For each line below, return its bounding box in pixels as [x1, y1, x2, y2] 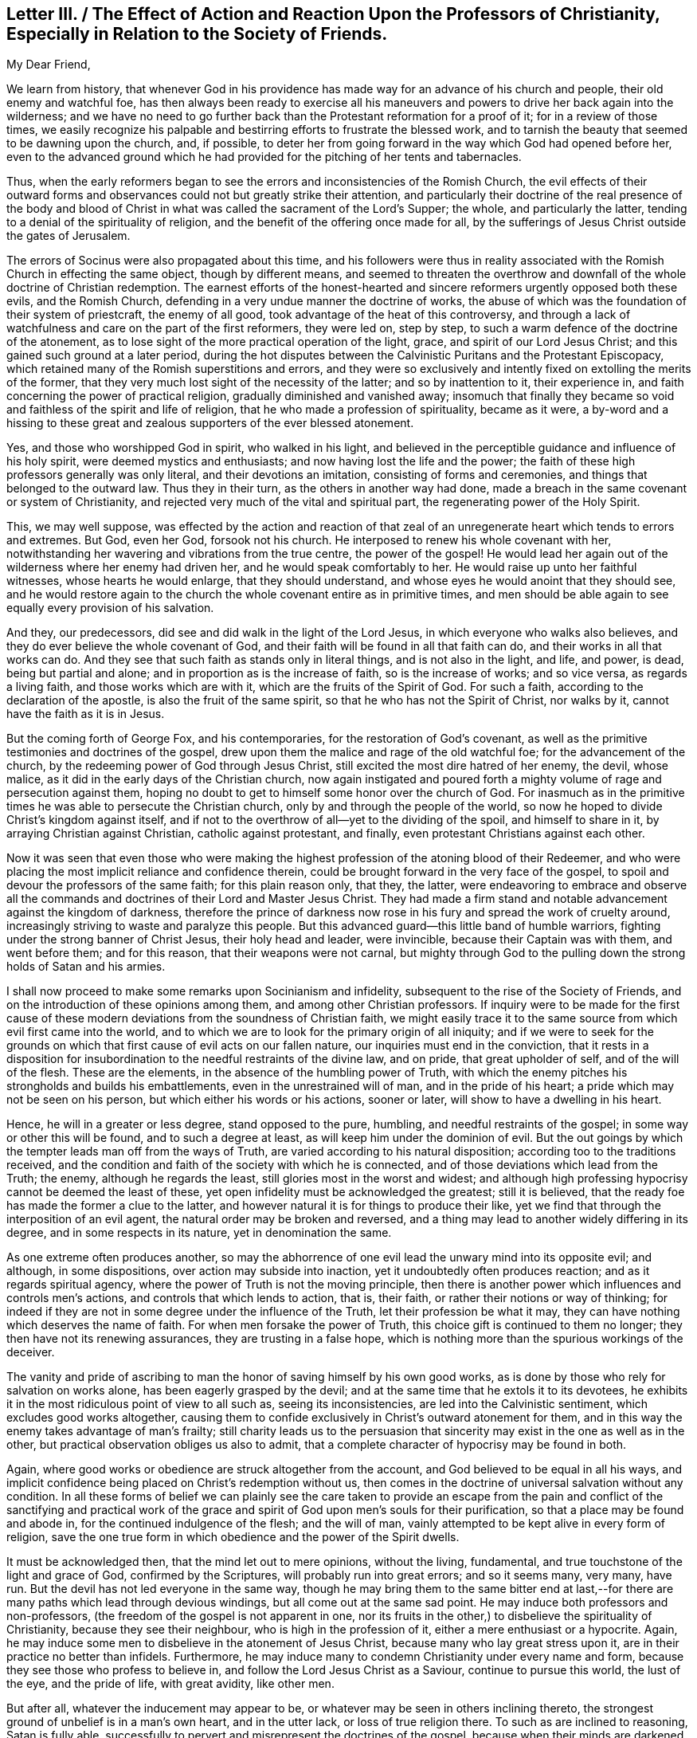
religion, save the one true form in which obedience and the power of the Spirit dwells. [6, 1530, 460, 1544]
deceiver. [6, 1345, 55, 1359]
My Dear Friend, [6, 57, 91, 72]
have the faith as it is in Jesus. [6, 707, 165, 721]
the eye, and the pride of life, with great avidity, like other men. [6, 1677, 335, 1691]
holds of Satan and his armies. [6, 959, 166, 974]
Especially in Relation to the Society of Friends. [6, 24, 388, 44]
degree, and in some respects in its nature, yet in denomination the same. [6, 1226, 392, 1240]
